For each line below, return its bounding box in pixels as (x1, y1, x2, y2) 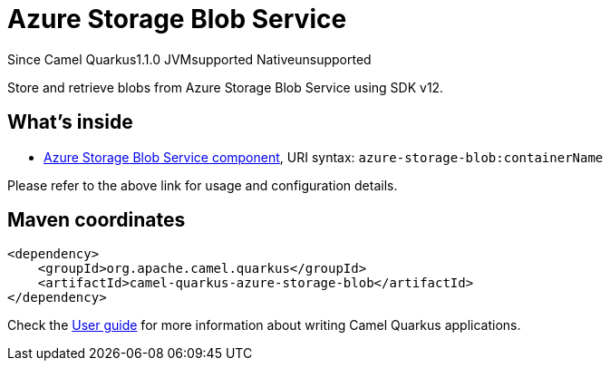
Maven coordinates (7, 208, 186, 232)
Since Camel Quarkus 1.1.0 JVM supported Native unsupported (7, 51, 372, 67)
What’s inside (7, 111, 133, 134)
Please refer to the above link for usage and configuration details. (7, 177, 398, 193)
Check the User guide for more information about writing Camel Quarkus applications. (7, 317, 521, 334)
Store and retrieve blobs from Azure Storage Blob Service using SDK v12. (7, 79, 444, 95)
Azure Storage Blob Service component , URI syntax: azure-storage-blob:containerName (44, 149, 604, 165)
